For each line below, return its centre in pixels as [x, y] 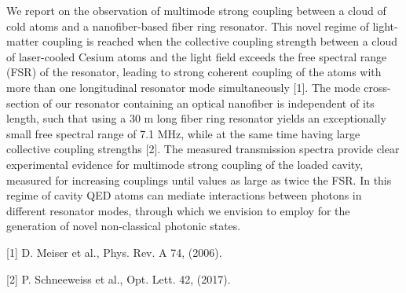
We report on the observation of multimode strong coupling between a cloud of [196, 10]
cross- [377, 87]
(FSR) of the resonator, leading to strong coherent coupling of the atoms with [194, 72]
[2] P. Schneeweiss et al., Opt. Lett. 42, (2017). [119, 278]
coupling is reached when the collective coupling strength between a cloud [220, 41]
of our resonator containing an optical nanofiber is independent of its [208, 103]
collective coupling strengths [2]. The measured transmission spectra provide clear [203, 149]
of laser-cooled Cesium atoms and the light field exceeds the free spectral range [197, 56]
